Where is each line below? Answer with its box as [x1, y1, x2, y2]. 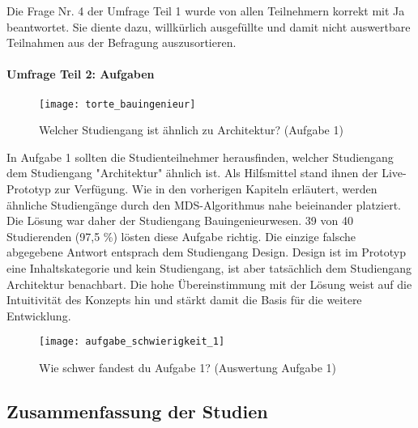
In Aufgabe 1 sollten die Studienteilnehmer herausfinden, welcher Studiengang [6, 148, 394, 165]
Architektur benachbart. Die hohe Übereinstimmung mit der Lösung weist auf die [6, 275, 412, 292]
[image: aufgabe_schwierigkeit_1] [39, 336, 225, 348]
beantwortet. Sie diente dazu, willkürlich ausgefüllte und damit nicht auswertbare [6, 18, 411, 35]
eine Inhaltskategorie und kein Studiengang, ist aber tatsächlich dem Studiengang [6, 259, 412, 276]
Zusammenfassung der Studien [6, 399, 268, 423]
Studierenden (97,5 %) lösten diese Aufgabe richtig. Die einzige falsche [6, 227, 356, 244]
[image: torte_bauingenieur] [39, 98, 196, 110]
